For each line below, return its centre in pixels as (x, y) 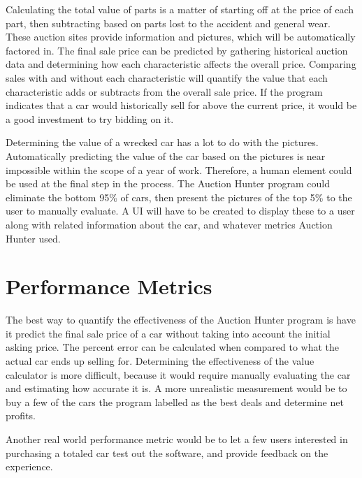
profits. (21, 415)
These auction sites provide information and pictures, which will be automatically (181, 37)
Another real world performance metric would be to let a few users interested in (177, 439)
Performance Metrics (109, 286)
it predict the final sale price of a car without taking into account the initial (168, 333)
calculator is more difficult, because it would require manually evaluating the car (178, 374)
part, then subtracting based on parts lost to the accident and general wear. (168, 23)
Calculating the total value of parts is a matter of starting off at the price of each (180, 9)
